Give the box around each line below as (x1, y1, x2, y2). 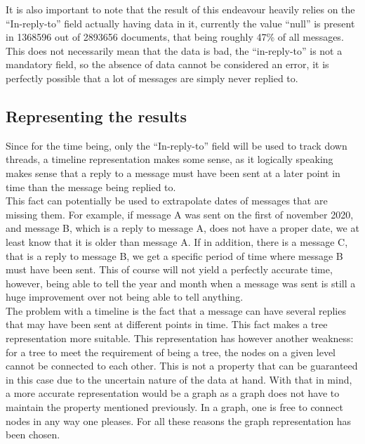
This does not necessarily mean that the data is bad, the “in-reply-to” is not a (6, 43, 343, 58)
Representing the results (6, 105, 187, 126)
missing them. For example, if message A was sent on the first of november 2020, (6, 207, 354, 221)
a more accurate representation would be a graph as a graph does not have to (6, 386, 340, 400)
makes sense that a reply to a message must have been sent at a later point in (6, 165, 340, 180)
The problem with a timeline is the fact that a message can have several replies (6, 303, 346, 318)
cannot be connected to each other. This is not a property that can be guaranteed (6, 358, 358, 373)
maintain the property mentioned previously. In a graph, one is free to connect (6, 400, 344, 414)
